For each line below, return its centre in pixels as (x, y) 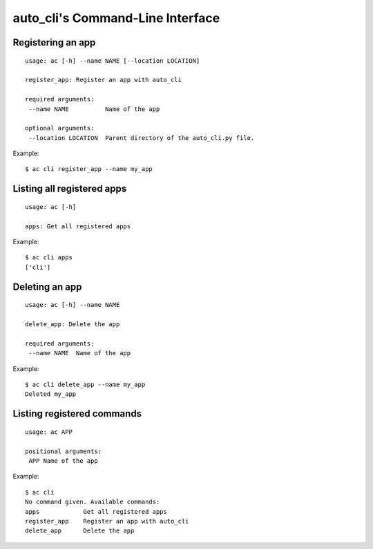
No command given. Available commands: (93, 502)
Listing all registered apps (70, 189)
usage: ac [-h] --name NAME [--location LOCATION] (113, 61)
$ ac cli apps (49, 258)
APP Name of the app (63, 461)
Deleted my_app (51, 394)
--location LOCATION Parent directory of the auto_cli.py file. (142, 138)
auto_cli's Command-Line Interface (116, 18)
